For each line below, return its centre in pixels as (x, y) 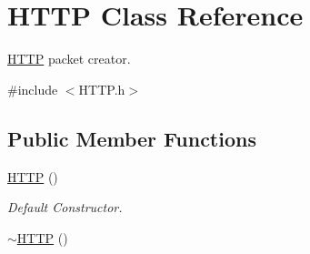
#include (33, 89)
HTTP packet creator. (69, 59)
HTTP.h (102, 89)
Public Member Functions (132, 138)
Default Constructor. (65, 207)
